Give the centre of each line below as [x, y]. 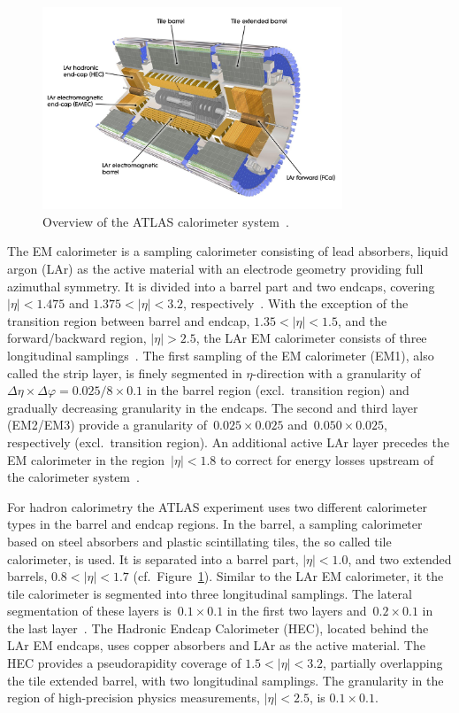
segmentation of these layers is [89, 611]
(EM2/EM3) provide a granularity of [107, 425]
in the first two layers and [297, 611]
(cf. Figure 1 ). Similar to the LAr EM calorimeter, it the [288, 576]
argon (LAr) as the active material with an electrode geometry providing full [215, 268]
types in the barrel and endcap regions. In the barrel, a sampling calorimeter [215, 524]
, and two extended [400, 558]
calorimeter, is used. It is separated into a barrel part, [153, 558]
